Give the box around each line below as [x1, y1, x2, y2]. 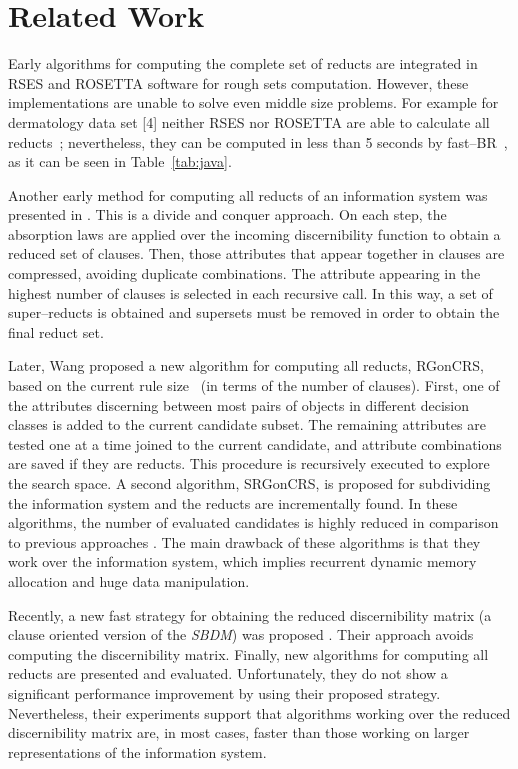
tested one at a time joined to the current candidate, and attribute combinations [8, 433, 502, 454]
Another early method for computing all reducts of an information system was [8, 184, 488, 205]
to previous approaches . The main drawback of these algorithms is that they [8, 531, 481, 552]
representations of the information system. [8, 741, 267, 762]
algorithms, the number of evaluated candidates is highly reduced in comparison [8, 512, 499, 533]
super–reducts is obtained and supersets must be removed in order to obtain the [8, 302, 500, 323]
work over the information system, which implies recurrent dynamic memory [8, 551, 477, 572]
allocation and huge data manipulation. [8, 570, 250, 591]
